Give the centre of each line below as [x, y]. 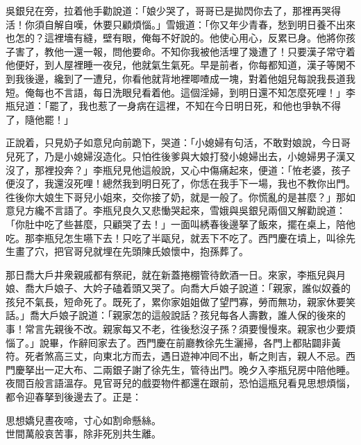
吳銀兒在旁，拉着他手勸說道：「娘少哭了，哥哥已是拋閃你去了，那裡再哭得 [173, 10]
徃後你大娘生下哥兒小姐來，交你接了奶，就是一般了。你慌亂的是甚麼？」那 [176, 197]
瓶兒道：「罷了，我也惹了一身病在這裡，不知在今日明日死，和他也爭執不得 [173, 106]
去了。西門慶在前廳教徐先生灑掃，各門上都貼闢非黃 [224, 342]
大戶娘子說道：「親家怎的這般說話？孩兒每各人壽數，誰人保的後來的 [192, 315]
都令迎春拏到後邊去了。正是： [74, 397]
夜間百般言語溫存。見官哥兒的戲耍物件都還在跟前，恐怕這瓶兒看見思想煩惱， [180, 383]
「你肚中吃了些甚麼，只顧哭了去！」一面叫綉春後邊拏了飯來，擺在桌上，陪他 [180, 224]
